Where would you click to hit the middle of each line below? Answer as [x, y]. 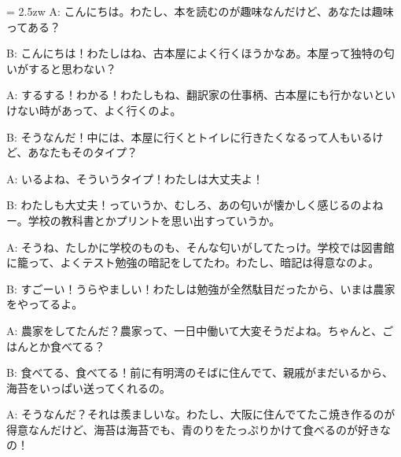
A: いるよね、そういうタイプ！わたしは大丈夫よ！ [135, 178]
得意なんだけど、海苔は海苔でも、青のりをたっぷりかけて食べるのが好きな [199, 429]
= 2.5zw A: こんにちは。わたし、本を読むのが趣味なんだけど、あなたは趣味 [200, 11]
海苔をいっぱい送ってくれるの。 [88, 387]
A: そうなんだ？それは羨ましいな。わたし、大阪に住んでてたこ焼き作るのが [201, 414]
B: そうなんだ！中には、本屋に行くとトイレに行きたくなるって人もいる [189, 136]
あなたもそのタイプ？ [83, 152]
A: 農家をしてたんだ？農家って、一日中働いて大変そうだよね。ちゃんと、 [195, 330]
